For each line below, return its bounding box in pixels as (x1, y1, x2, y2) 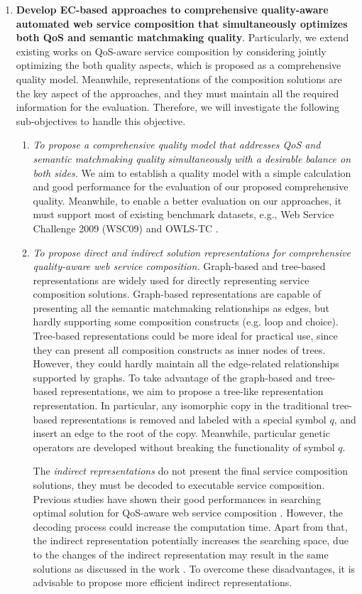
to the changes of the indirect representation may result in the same (33, 546, 329, 561)
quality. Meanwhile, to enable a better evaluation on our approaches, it (33, 193, 342, 207)
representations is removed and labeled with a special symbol (60, 411, 327, 426)
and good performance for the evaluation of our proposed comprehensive (33, 179, 349, 194)
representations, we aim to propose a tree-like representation (60, 384, 324, 399)
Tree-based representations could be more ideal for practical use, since (33, 328, 338, 343)
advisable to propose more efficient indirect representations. (33, 575, 292, 590)
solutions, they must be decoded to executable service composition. (33, 477, 325, 492)
